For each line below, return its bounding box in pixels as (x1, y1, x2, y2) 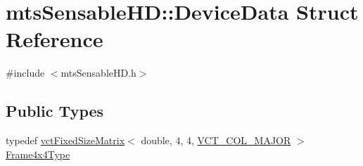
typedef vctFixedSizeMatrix (6, 133, 125, 148)
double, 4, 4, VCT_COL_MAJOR (141, 133, 291, 148)
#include (6, 65, 45, 80)
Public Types (6, 100, 104, 122)
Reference (6, 25, 103, 53)
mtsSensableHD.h (60, 65, 136, 80)
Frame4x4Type (6, 146, 70, 161)
